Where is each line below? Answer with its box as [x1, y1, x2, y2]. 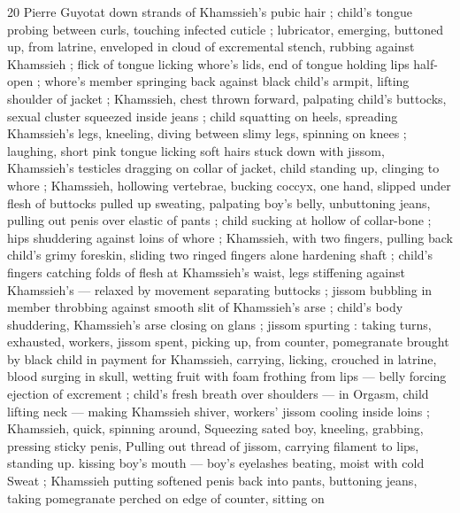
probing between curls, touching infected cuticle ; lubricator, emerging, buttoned [7, 19, 444, 38]
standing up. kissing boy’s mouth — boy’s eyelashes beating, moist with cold [7, 454, 425, 472]
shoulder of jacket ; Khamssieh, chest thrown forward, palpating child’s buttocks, [7, 89, 447, 107]
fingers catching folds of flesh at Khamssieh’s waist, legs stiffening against [7, 262, 405, 281]
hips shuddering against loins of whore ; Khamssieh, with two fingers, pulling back [7, 228, 453, 246]
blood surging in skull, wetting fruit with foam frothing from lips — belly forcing [7, 367, 447, 385]
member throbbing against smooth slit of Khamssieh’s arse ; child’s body [7, 298, 403, 316]
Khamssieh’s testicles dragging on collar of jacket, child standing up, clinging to [7, 159, 440, 177]
